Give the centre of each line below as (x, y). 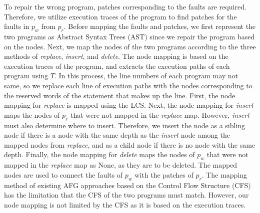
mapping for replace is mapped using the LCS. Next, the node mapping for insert (129, 105)
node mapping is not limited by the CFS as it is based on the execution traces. (125, 204)
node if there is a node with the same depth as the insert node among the (117, 135)
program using (26, 76)
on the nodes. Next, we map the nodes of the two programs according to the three (130, 46)
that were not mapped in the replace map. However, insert (160, 114)
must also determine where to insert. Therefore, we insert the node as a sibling (125, 125)
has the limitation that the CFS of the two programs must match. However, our (126, 195)
